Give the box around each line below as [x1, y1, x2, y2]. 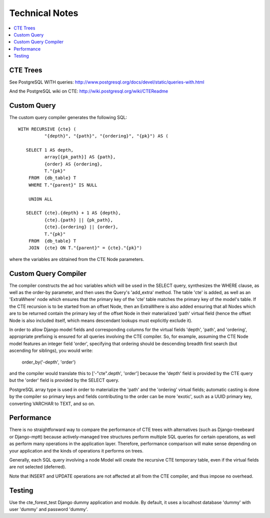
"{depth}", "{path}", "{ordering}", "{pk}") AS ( [44, 133, 168, 139]
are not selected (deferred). [9, 464, 66, 470]
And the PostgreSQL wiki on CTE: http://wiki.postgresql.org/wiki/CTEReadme [9, 88, 168, 94]
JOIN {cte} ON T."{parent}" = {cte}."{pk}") [28, 245, 142, 251]
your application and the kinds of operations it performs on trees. [9, 447, 143, 453]
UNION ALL [28, 196, 52, 202]
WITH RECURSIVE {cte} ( [18, 126, 76, 132]
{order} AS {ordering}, [44, 161, 102, 167]
